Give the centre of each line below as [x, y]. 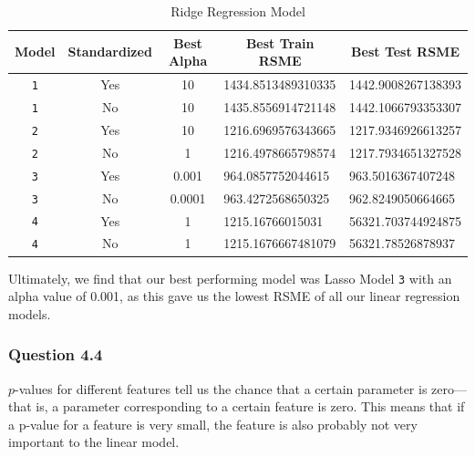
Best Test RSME [405, 52]
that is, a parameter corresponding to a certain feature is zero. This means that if [237, 406]
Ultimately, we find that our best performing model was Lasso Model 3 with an [230, 278]
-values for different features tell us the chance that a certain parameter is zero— [241, 388]
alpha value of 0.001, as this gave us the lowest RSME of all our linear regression [234, 296]
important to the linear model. [94, 442]
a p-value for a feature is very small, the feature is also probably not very [213, 424]
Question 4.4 [56, 354]
